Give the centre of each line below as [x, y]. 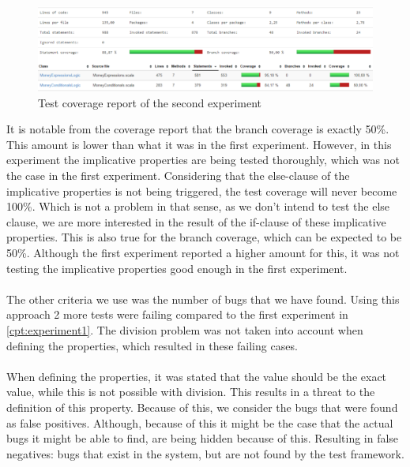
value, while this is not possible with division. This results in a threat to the [191, 392]
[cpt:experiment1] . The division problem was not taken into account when [185, 329]
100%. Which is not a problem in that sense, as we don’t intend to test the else [198, 206]
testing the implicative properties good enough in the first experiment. [177, 268]
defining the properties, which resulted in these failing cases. [152, 345]
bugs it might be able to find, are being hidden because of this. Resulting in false [203, 438]
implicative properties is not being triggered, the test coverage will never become [202, 191]
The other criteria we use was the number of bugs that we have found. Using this [203, 299]
